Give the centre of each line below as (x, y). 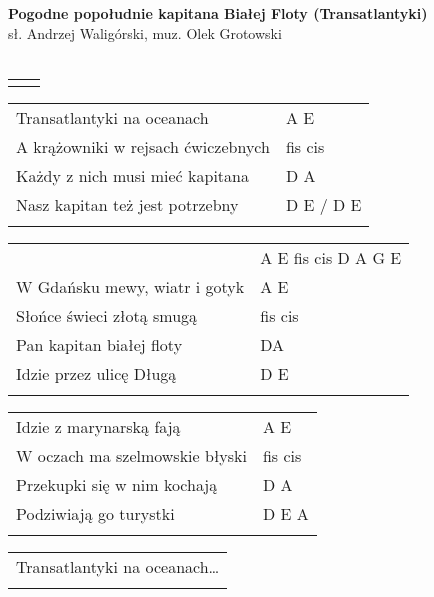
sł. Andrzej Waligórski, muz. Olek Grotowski (145, 32)
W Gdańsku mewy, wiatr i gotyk (130, 286)
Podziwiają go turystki (95, 513)
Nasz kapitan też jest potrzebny (127, 204)
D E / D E (323, 204)
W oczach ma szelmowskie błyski (131, 455)
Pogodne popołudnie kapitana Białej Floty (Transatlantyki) (218, 13)
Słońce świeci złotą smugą (107, 315)
